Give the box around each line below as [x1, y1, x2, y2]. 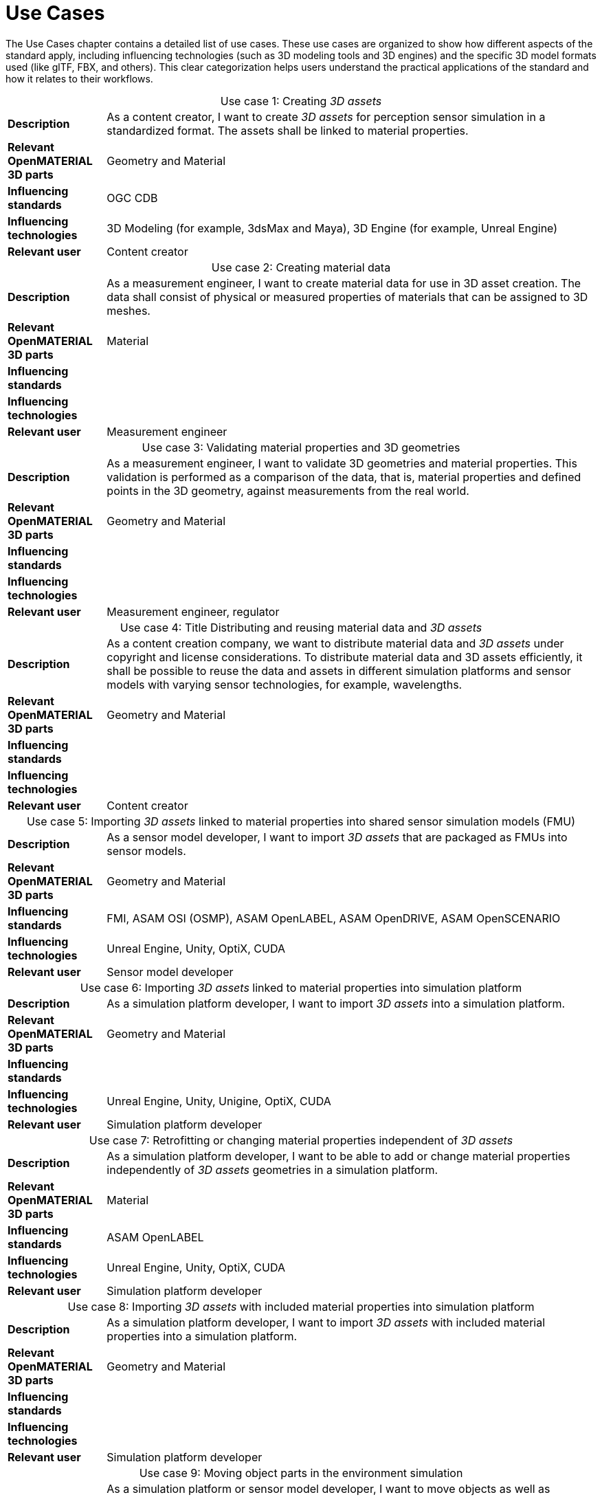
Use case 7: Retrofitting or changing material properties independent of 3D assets [89, 1133, 513, 1147]
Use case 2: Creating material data [211, 260, 391, 274]
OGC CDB [107, 190, 158, 205]
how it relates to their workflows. [5, 72, 153, 85]
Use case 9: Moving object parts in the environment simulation [139, 1465, 463, 1480]
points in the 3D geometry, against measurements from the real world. [107, 483, 469, 498]
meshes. [107, 303, 150, 318]
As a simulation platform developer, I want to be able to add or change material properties [107, 1149, 570, 1163]
